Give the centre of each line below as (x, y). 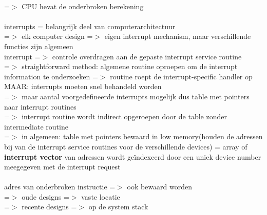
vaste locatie (101, 196)
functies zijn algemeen (39, 46)
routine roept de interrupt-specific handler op (181, 76)
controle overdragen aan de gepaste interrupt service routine (147, 56)
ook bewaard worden (159, 187)
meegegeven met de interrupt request (62, 167)
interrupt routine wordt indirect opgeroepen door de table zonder (124, 116)
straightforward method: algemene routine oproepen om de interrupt (130, 66)
